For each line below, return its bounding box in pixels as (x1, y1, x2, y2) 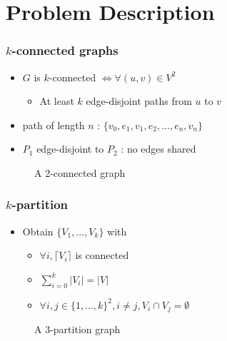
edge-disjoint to (36, 141, 104, 156)
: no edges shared (121, 141, 196, 156)
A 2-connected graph (34, 165, 126, 180)
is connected (75, 248, 129, 263)
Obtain (22, 223, 54, 238)
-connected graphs (11, 41, 118, 59)
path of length (22, 117, 85, 132)
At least (39, 93, 74, 108)
